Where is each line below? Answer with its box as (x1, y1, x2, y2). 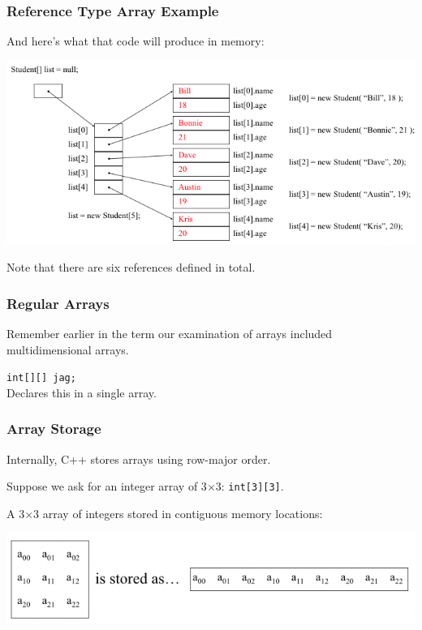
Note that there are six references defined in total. (6, 259, 256, 276)
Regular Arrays (6, 293, 110, 313)
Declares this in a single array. (6, 384, 157, 401)
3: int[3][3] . (215, 478, 284, 495)
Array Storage (6, 418, 101, 439)
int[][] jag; (6, 372, 76, 384)
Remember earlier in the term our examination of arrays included (6, 324, 333, 341)
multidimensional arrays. (6, 341, 129, 358)
